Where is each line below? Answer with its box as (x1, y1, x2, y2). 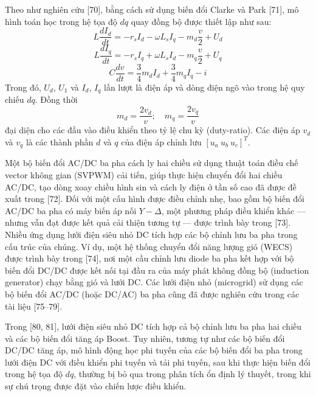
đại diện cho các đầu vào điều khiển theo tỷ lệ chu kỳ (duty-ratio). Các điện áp (5, 123, 300, 136)
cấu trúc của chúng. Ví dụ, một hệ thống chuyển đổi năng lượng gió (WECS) (5, 240, 293, 252)
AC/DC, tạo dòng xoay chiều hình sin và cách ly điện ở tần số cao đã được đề (5, 180, 297, 193)
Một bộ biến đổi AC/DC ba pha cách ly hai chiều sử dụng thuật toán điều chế (5, 156, 298, 169)
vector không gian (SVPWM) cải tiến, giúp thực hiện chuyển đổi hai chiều (5, 168, 283, 181)
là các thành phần (26, 135, 94, 148)
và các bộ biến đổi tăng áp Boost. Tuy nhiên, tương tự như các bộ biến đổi (5, 332, 285, 344)
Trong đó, (5, 80, 41, 93)
